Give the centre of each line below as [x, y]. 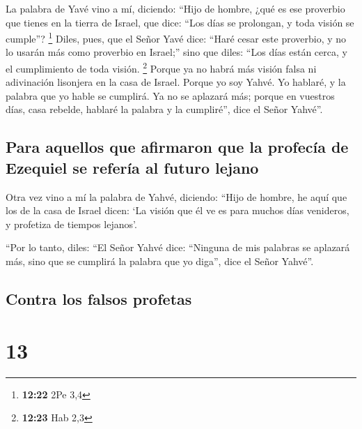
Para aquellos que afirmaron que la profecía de [177, 147]
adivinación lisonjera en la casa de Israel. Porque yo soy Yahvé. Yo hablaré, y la [176, 82]
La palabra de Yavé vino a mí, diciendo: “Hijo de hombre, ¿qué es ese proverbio [175, 8]
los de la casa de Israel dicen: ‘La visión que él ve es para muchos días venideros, [178, 210]
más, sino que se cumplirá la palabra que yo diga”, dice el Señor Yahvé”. [160, 261]
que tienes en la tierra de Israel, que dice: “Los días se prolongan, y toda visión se [180, 22]
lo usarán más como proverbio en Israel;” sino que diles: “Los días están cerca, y [176, 52]
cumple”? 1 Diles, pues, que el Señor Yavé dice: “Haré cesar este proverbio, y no [176, 37]
